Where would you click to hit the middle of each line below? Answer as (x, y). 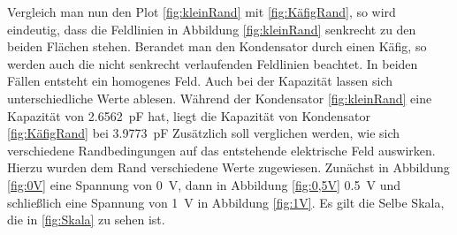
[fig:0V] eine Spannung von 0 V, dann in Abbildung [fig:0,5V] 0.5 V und (204, 184)
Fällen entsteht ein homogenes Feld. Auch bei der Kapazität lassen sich (200, 81)
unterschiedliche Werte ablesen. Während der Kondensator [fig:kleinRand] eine (220, 98)
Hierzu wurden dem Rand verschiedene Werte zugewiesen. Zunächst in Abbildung (228, 167)
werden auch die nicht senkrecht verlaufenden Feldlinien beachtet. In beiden (213, 63)
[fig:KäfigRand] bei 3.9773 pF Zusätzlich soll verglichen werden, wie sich (204, 133)
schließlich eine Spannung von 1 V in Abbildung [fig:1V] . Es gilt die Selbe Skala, (226, 202)
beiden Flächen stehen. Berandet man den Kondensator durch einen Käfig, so (217, 46)
